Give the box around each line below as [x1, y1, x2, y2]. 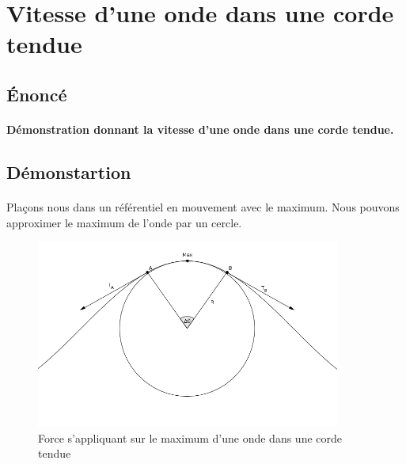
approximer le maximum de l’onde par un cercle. [6, 214, 242, 230]
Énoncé [6, 82, 67, 106]
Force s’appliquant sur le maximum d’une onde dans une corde [38, 429, 343, 446]
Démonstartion [6, 159, 131, 184]
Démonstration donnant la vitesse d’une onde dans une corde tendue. [6, 120, 394, 137]
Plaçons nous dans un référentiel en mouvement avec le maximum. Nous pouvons [6, 198, 400, 215]
